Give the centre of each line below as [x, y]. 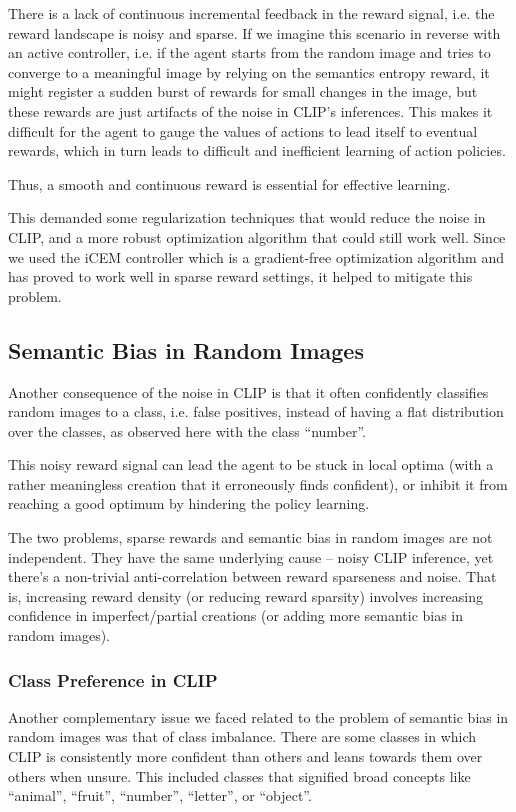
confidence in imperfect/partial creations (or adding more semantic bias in [236, 615]
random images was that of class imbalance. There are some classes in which [242, 736]
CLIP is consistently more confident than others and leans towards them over [245, 756]
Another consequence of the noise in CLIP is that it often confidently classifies [248, 391]
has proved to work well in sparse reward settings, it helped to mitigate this [240, 276]
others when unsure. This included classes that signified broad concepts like [239, 775]
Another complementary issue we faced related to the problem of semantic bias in [258, 716]
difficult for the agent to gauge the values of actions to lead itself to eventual [243, 130]
